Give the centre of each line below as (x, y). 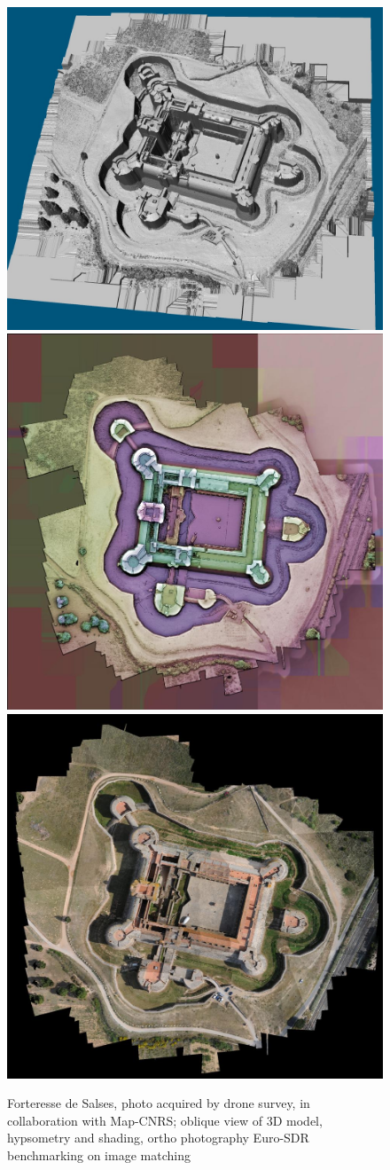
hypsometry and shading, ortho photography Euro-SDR (158, 1138)
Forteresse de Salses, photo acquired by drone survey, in (159, 1103)
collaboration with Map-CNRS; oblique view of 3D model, (165, 1120)
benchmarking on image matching (99, 1154)
